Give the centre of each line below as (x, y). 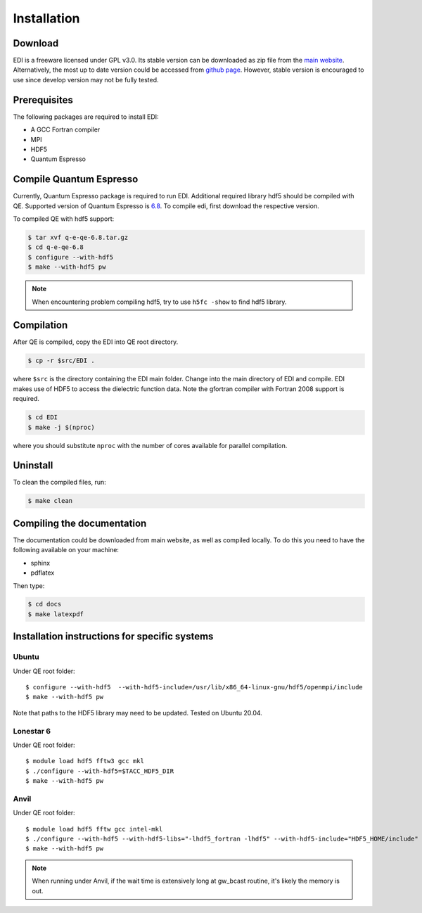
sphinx (40, 563)
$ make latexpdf (56, 614)
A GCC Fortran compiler (65, 129)
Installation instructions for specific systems (113, 637)
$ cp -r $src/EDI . (61, 361)
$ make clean (50, 501)
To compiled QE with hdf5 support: (64, 219)
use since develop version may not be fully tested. (86, 79)
